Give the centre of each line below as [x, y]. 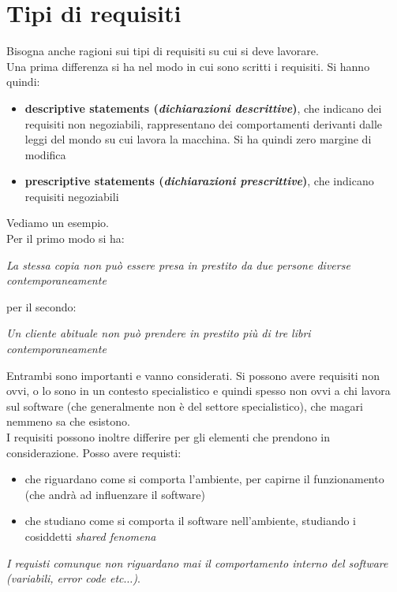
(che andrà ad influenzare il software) [115, 494]
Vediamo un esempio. [58, 223]
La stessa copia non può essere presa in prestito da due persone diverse [178, 264]
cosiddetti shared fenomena [90, 536]
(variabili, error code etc [65, 578]
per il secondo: [41, 306]
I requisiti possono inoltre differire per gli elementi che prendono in [168, 437]
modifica [45, 154]
